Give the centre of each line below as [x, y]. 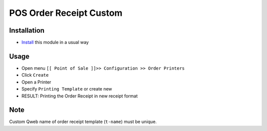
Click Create [35, 75]
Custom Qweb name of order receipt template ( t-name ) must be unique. [83, 122]
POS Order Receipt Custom [66, 13]
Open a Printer [36, 82]
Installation [27, 30]
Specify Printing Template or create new [67, 89]
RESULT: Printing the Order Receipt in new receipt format [80, 96]
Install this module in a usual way [55, 43]
